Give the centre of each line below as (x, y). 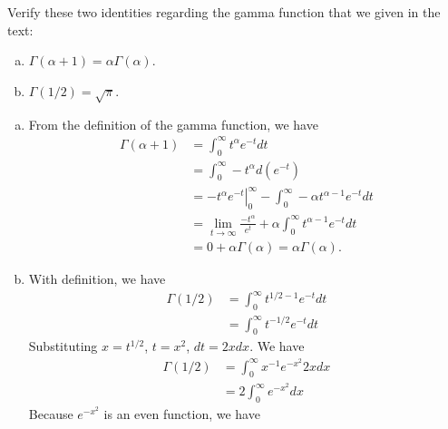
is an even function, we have (182, 413)
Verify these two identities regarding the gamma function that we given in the (224, 12)
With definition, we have (97, 279)
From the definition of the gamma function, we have (173, 124)
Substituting (63, 346)
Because (51, 413)
